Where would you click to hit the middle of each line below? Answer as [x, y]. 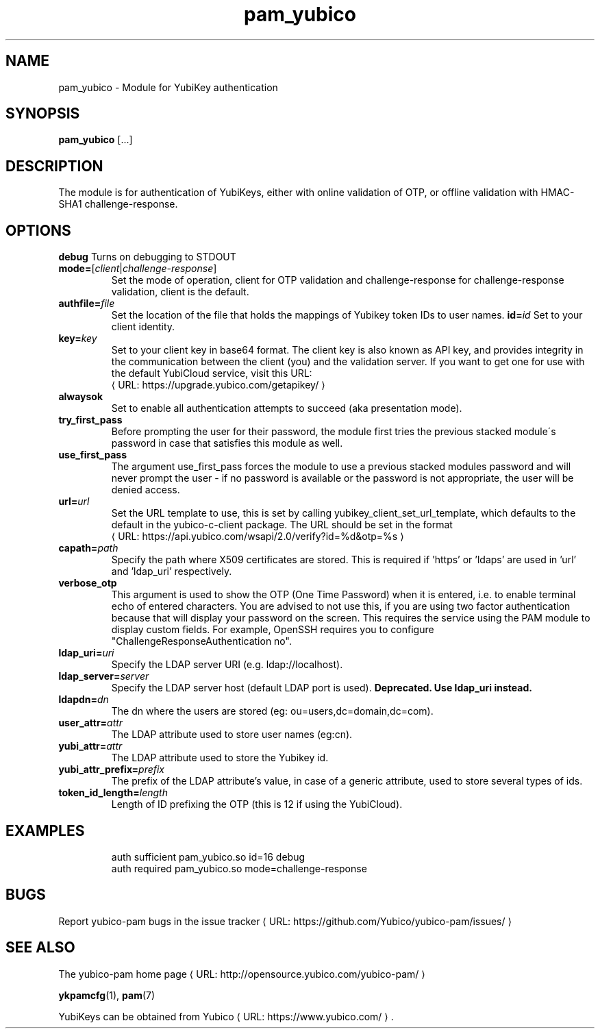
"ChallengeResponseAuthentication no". [201, 641]
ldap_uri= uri [86, 653]
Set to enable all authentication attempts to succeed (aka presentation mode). [287, 408]
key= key [78, 338]
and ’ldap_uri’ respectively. [172, 571]
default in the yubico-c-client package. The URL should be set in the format [282, 525]
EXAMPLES [45, 830]
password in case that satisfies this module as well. [227, 443]
